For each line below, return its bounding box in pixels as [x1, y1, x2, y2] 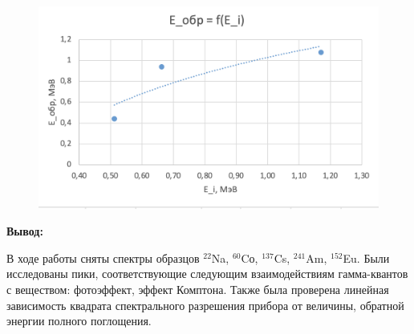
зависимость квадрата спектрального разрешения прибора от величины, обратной [6, 296, 404, 313]
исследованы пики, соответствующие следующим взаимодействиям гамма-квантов [6, 265, 408, 282]
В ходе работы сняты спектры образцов [6, 249, 200, 266]
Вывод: [6, 223, 43, 239]
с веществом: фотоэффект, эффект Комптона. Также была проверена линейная [6, 280, 389, 297]
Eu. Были [343, 249, 390, 266]
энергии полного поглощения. [6, 312, 152, 329]
